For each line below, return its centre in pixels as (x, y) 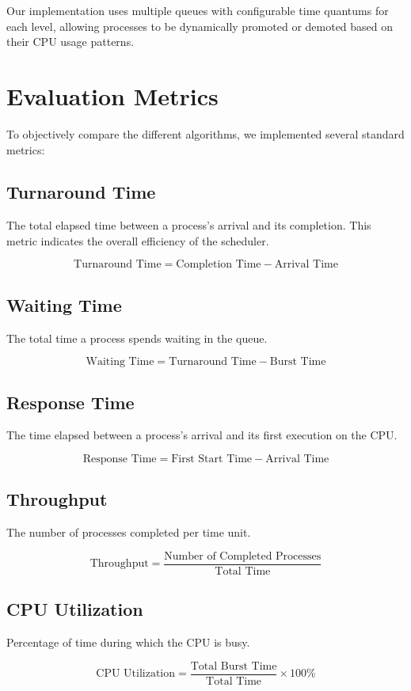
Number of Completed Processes (243, 556)
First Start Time (212, 459)
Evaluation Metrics (112, 95)
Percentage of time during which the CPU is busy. (128, 642)
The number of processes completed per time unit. (129, 532)
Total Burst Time (234, 666)
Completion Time (219, 265)
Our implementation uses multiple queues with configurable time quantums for (198, 10)
